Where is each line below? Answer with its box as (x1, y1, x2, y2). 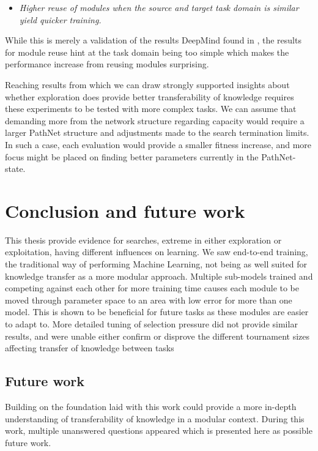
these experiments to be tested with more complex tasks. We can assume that (5, 102, 297, 115)
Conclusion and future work (5, 198, 245, 223)
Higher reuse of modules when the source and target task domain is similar (19, 1, 299, 13)
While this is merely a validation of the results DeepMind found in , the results (5, 34, 301, 47)
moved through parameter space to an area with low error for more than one (5, 293, 292, 306)
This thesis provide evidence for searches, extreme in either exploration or (5, 233, 282, 246)
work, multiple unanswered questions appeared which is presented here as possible (5, 424, 312, 437)
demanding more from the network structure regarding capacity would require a (5, 114, 305, 127)
